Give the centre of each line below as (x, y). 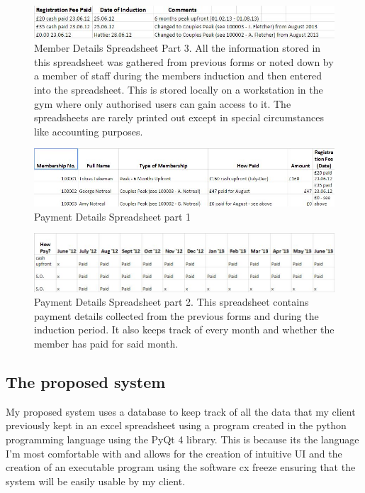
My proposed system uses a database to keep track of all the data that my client (181, 411)
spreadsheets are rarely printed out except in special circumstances (179, 117)
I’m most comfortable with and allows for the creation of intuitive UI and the (174, 453)
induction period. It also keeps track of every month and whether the (184, 329)
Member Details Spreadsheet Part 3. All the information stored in (178, 48)
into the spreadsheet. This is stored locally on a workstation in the (179, 90)
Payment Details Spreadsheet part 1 (113, 216)
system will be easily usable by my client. (96, 481)
